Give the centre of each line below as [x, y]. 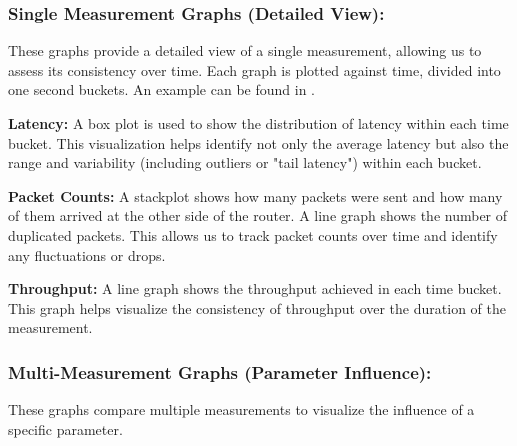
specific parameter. [65, 428]
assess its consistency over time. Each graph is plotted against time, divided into [254, 69]
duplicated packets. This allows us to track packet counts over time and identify [253, 234]
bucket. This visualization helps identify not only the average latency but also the [258, 142]
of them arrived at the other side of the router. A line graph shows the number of [258, 215]
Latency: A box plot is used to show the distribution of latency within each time [258, 123]
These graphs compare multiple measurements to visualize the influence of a [241, 409]
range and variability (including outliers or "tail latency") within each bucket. [245, 162]
